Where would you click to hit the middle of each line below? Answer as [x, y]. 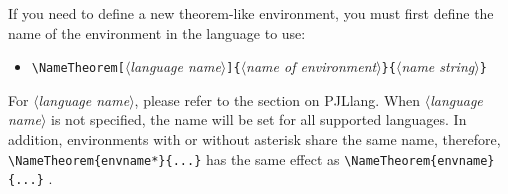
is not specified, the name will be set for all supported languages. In [259, 119]
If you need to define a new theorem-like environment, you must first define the [251, 13]
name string [438, 66]
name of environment [311, 66]
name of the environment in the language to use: [157, 32]
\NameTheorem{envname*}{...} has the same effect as [174, 158]
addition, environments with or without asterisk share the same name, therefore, [254, 139]
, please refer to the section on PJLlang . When [277, 99]
